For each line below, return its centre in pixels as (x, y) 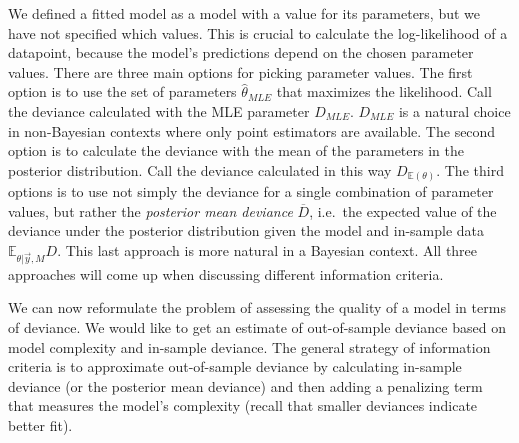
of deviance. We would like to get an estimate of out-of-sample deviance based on (257, 326)
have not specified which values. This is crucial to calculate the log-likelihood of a (258, 32)
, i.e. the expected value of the (403, 210)
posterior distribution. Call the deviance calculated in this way (200, 169)
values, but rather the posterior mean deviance (150, 210)
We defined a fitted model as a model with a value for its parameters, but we (244, 13)
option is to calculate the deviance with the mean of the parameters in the (236, 150)
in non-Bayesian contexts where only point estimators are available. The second (252, 130)
